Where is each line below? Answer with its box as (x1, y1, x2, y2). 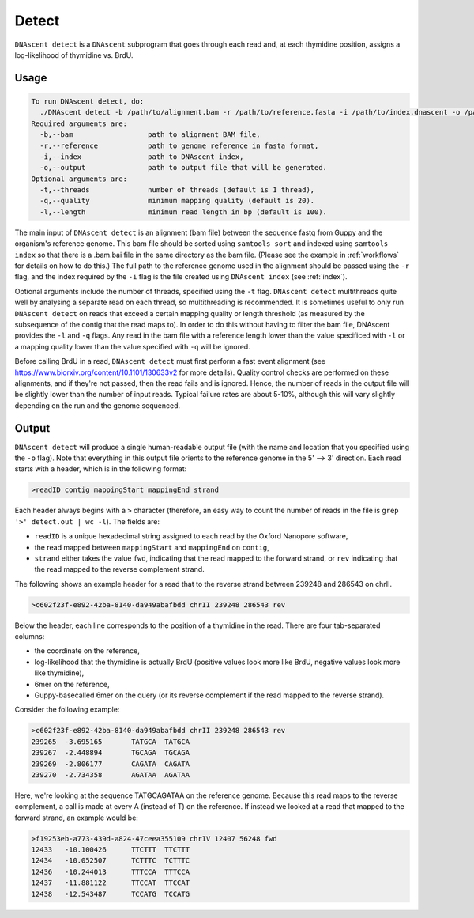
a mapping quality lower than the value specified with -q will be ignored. (14, 342, 250, 351)
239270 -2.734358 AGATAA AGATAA (31, 770, 190, 779)
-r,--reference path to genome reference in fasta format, (39, 141, 319, 150)
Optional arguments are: (31, 174, 128, 183)
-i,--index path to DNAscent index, (39, 152, 244, 161)
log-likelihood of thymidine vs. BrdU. (14, 50, 134, 59)
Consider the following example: (14, 705, 120, 715)
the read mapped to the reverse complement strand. (34, 565, 205, 574)
